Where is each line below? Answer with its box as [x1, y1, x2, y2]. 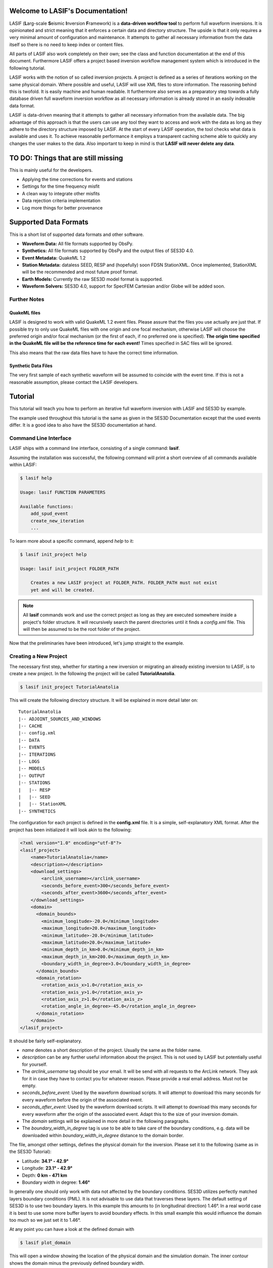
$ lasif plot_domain [20, 1240, 71, 1246]
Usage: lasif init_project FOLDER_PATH [20, 566, 119, 572]
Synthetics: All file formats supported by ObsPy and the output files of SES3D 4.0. [22, 248, 194, 254]
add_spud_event [30, 511, 68, 517]
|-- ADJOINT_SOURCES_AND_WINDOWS [18, 716, 101, 722]
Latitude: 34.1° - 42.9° [22, 1158, 69, 1164]
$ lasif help [20, 475, 53, 481]
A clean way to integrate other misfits [22, 190, 100, 196]
